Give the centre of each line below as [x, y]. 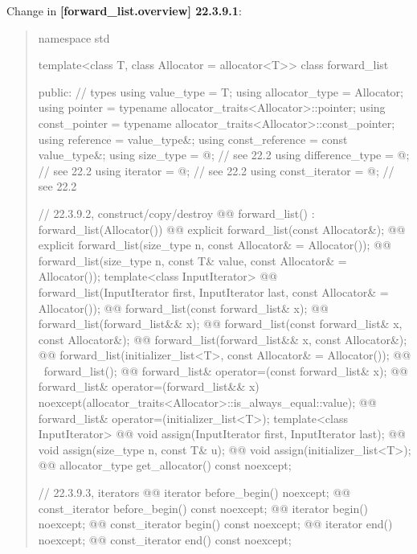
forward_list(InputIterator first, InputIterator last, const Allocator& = [213, 291]
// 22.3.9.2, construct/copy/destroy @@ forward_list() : [176, 213]
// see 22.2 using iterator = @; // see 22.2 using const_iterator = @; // [216, 170]
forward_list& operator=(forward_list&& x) [149, 386]
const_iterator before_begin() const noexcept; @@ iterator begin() [203, 508]
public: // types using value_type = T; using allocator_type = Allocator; [221, 91]
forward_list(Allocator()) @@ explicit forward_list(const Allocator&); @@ [222, 229]
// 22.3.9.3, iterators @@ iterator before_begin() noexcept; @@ [194, 492]
